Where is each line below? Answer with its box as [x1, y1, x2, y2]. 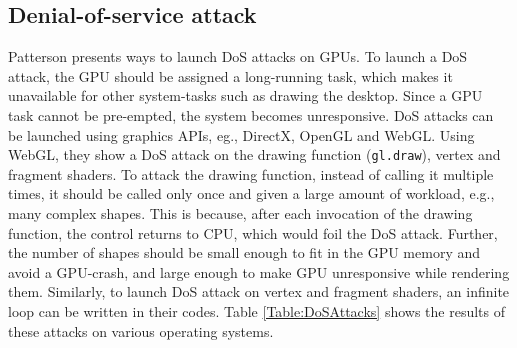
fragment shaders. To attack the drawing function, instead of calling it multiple [8, 163, 494, 184]
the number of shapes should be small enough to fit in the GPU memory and [8, 242, 481, 263]
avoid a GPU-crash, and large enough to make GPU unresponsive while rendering [8, 261, 510, 282]
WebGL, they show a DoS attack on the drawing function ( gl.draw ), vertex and [8, 144, 501, 165]
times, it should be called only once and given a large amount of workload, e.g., [8, 183, 495, 204]
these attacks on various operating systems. [8, 320, 274, 341]
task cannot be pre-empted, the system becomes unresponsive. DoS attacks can [8, 104, 494, 125]
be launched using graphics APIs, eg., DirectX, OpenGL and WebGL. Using [8, 124, 475, 145]
